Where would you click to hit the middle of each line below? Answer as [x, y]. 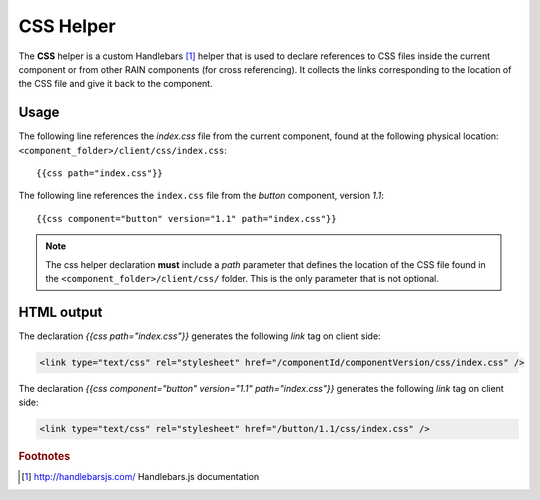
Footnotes [44, 457]
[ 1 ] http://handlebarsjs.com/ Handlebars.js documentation [140, 477]
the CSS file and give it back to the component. [116, 84]
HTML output [60, 311]
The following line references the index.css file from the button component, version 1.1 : [201, 196]
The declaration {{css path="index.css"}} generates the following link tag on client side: [199, 336]
